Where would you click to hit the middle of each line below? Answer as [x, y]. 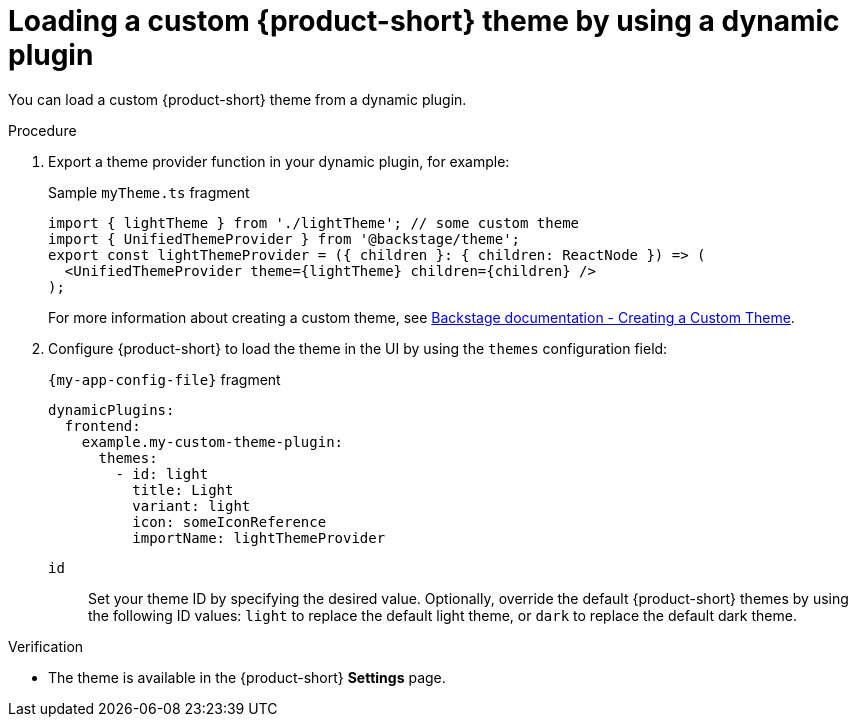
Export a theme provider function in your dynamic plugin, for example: [279, 161]
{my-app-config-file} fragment [164, 379]
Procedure [42, 130]
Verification [46, 646]
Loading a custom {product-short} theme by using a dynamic [424, 21]
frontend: [102, 425]
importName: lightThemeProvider [259, 537]
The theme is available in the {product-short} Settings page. [247, 677]
